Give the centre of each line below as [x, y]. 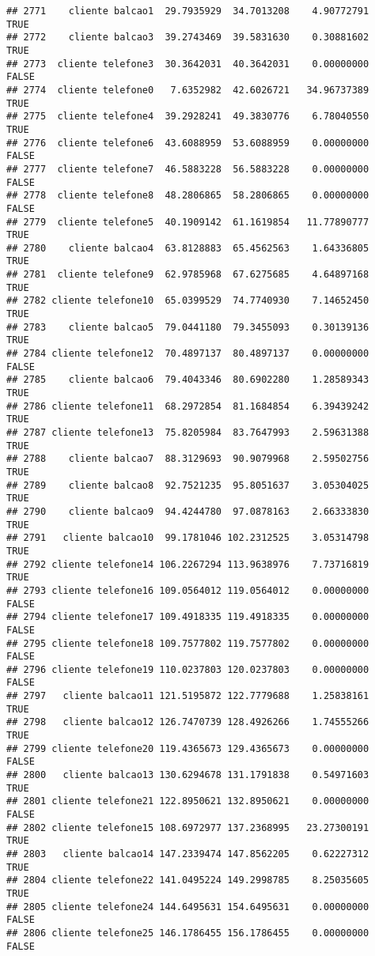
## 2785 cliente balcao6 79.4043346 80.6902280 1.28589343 [188, 380]
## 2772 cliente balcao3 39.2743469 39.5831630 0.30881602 [188, 38]
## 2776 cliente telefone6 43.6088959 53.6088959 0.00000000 [188, 143]
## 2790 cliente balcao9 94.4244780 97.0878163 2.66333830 [188, 511]
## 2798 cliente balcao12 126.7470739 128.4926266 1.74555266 [188, 722]
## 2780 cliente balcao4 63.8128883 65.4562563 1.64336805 [188, 248]
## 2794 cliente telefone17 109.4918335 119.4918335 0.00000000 [188, 617]
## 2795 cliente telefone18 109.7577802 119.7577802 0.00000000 [188, 643]
